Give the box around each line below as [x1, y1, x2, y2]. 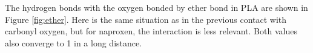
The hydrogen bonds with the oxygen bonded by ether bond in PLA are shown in [5, 1, 308, 13]
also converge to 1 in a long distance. [5, 36, 142, 49]
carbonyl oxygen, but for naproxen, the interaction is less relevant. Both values [5, 25, 297, 37]
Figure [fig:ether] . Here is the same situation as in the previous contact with [5, 13, 287, 25]
